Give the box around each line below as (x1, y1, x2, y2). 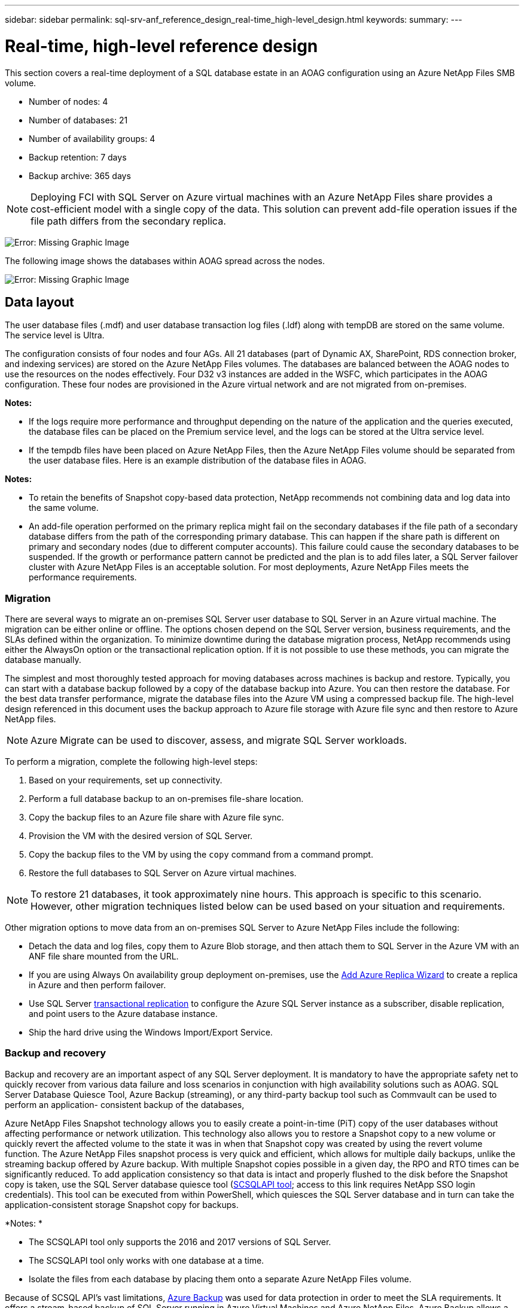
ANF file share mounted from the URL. (29, 951, 179, 962)
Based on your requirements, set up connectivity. (29, 775, 223, 786)
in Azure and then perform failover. (29, 980, 166, 991)
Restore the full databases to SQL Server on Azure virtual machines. (29, 868, 297, 879)
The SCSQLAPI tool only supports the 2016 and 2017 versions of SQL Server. (29, 1236, 331, 1247)
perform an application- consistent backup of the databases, (5, 1099, 245, 1110)
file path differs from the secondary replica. (31, 214, 226, 227)
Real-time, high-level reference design (5, 35, 318, 56)
